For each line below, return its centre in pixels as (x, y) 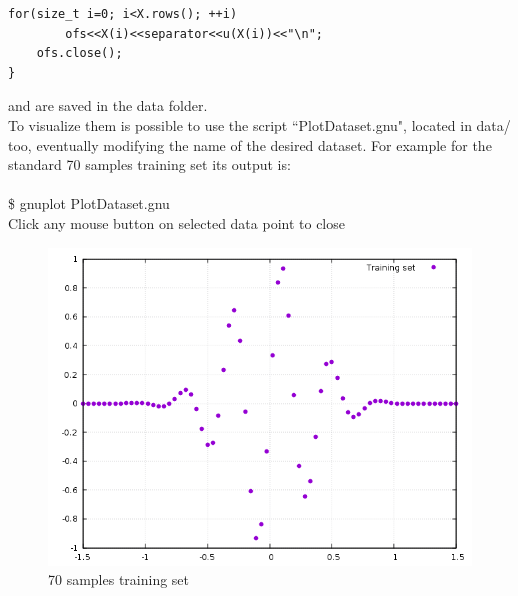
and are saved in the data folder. (108, 105)
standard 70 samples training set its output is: (149, 164)
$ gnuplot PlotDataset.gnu (89, 203)
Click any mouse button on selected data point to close (176, 222)
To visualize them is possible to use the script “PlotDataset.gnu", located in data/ (259, 124)
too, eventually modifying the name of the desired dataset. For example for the (250, 144)
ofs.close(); (79, 53)
